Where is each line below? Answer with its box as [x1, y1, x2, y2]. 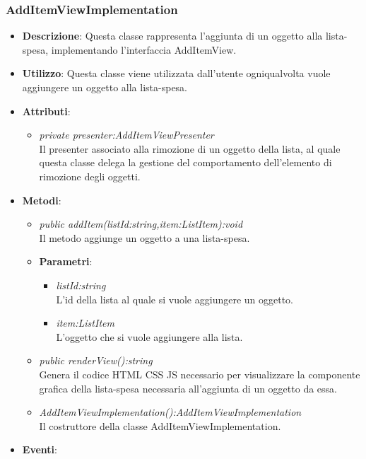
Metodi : [22, 192, 61, 207]
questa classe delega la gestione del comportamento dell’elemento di [39, 155, 332, 170]
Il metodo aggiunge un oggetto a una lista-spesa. [39, 230, 250, 245]
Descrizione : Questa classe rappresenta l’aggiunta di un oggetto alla [22, 28, 323, 43]
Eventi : [22, 442, 57, 457]
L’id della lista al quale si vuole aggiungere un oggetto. [56, 291, 294, 306]
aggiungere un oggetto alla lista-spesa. [22, 80, 188, 94]
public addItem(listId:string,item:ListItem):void [39, 216, 243, 231]
